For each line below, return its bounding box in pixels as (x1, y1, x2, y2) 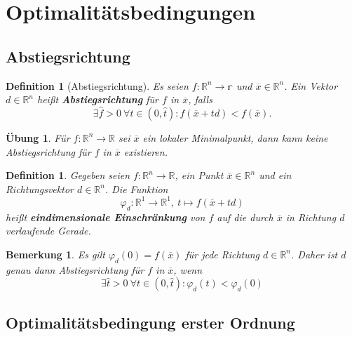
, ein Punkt (175, 168, 224, 183)
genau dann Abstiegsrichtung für (6, 262, 144, 277)
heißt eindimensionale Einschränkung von (6, 209, 205, 224)
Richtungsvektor (6, 181, 74, 196)
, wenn (173, 262, 203, 277)
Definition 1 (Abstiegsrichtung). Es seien (6, 78, 189, 93)
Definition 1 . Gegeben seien (6, 168, 130, 183)
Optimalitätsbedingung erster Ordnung (6, 311, 295, 333)
